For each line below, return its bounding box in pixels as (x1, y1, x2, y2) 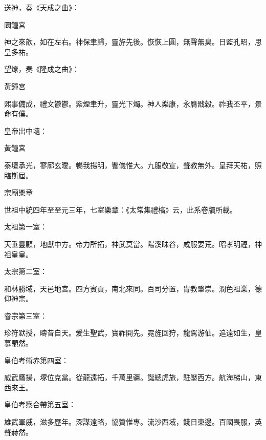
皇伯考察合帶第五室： (4, 399, 76, 410)
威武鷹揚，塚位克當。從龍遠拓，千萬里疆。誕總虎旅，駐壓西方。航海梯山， (4, 372, 255, 383)
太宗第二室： (4, 266, 47, 277)
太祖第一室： (4, 221, 47, 232)
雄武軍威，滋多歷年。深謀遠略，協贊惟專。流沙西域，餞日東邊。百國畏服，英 (4, 416, 262, 427)
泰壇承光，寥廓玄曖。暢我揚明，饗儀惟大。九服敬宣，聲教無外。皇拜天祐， (4, 159, 255, 170)
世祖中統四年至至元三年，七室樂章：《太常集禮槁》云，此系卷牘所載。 (4, 204, 237, 215)
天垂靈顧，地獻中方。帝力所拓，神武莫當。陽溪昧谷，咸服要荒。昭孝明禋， (4, 238, 255, 249)
